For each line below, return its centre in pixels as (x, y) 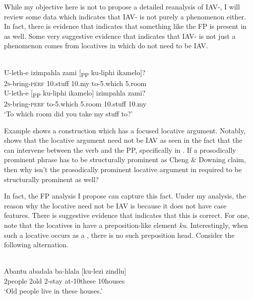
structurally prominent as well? (51, 179)
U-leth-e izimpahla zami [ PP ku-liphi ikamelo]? (75, 73)
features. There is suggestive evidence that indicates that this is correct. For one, (127, 215)
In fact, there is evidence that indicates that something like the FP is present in (125, 26)
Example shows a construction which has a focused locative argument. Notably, (125, 130)
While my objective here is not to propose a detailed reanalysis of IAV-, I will (122, 6)
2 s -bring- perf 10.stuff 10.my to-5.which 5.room (75, 83)
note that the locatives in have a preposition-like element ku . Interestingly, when (126, 225)
